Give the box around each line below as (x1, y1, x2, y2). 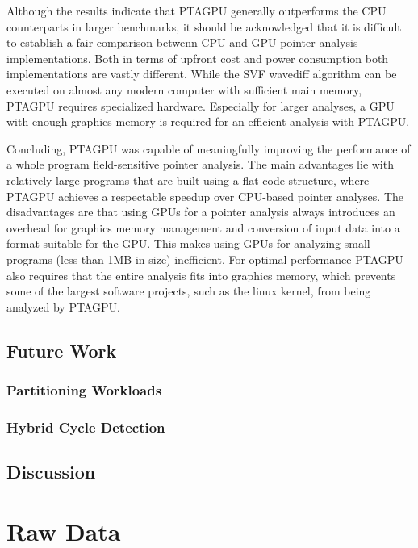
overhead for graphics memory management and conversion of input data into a (6, 219, 400, 236)
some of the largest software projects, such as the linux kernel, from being (6, 282, 371, 299)
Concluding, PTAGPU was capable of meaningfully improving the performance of (6, 140, 411, 157)
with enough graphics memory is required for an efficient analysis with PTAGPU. (6, 113, 410, 130)
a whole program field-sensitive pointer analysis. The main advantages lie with (6, 156, 394, 173)
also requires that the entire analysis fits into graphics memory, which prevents (6, 266, 396, 283)
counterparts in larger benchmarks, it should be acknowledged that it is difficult (6, 18, 402, 35)
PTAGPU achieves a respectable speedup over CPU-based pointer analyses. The (6, 187, 403, 204)
